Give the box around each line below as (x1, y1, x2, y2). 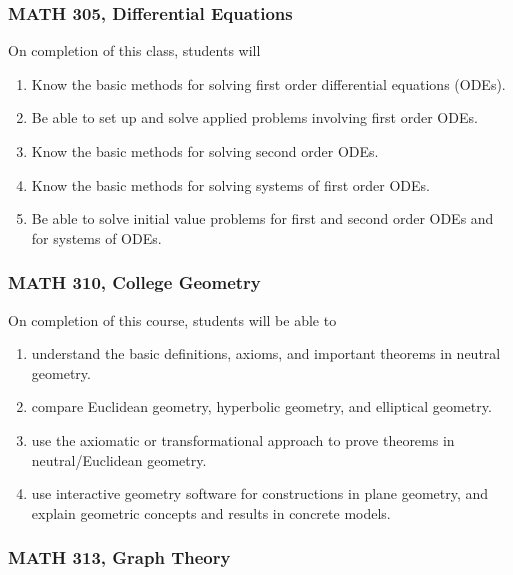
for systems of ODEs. (31, 227, 162, 248)
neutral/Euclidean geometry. (31, 449, 207, 470)
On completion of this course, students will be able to (8, 309, 337, 330)
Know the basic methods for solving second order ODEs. (31, 141, 379, 161)
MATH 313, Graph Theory (8, 545, 231, 570)
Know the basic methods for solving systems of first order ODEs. (31, 174, 430, 195)
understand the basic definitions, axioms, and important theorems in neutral (31, 343, 501, 364)
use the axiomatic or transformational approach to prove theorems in (31, 429, 455, 450)
